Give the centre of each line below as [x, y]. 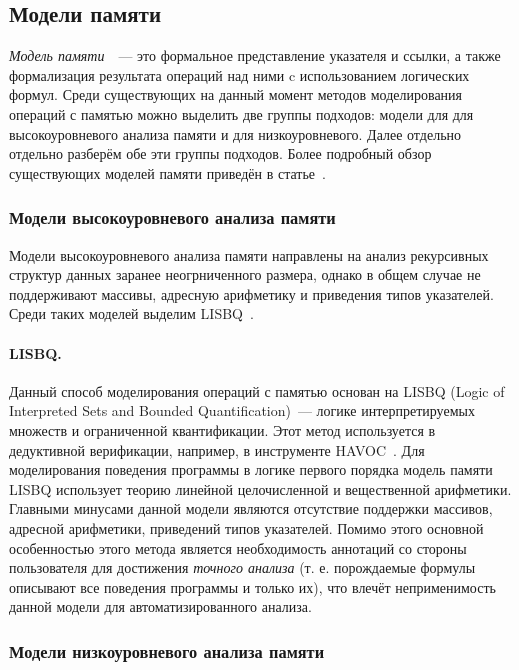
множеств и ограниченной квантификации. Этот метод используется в [222, 429]
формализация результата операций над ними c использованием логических [239, 74]
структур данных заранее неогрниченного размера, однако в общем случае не [245, 274]
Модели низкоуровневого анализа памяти [167, 650]
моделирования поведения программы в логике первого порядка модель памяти [251, 469]
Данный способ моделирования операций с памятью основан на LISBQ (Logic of [257, 390]
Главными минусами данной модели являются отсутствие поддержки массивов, [251, 508]
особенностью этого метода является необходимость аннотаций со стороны [238, 547]
